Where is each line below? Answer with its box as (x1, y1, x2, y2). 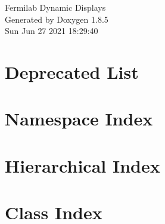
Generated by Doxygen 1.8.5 (5, 13, 108, 25)
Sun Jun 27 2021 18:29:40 (5, 24, 98, 37)
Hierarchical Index (5, 153, 160, 177)
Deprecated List (5, 59, 139, 84)
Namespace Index (5, 106, 153, 131)
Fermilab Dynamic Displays (5, 1, 106, 13)
